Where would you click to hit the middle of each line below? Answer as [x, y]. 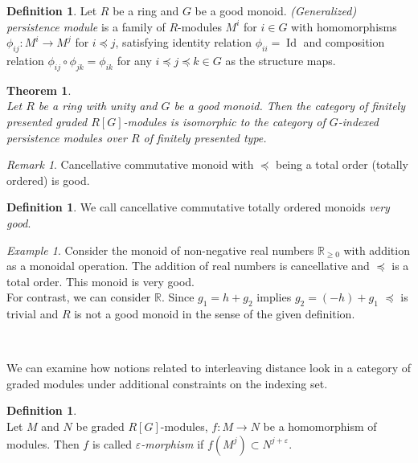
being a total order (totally [342, 164]
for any [134, 60]
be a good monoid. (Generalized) [276, 10]
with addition [377, 250]
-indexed [358, 121]
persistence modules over [67, 137]
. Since [178, 297]
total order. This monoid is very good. [101, 281]
